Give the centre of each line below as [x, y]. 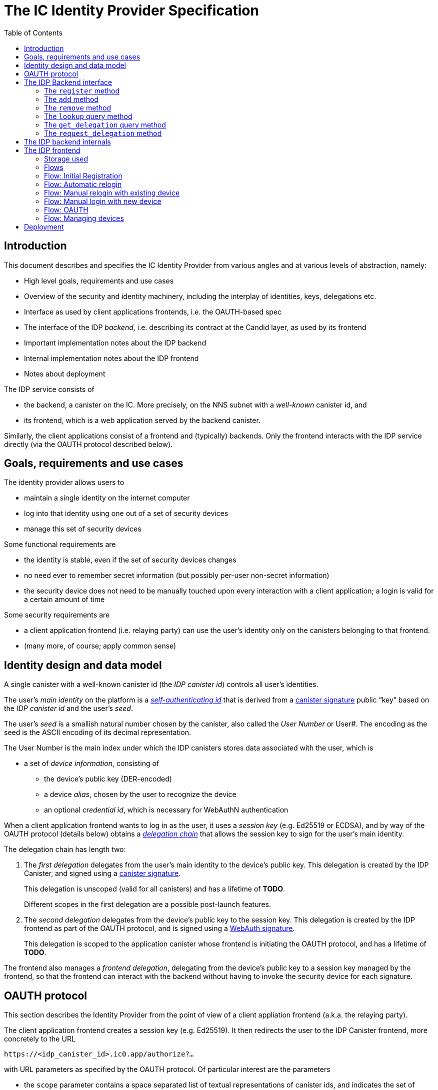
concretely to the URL [40, 1039]
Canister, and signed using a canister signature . [102, 873]
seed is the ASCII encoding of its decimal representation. [98, 732]
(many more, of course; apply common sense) [100, 646]
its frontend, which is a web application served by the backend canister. [142, 420]
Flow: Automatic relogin [83, 184]
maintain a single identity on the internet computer [107, 498]
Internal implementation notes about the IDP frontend [111, 358]
